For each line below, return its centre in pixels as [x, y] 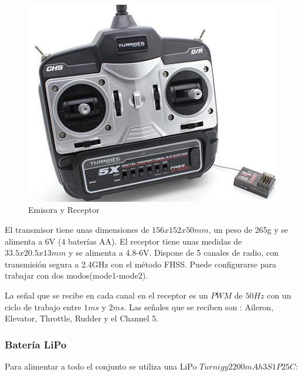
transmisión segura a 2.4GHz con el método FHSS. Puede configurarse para [140, 264]
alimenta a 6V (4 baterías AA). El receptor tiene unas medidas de [123, 241]
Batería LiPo [36, 344]
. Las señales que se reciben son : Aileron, [199, 306]
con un [279, 295]
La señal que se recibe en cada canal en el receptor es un [106, 295]
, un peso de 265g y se [248, 229]
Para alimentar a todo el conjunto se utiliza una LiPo [101, 366]
